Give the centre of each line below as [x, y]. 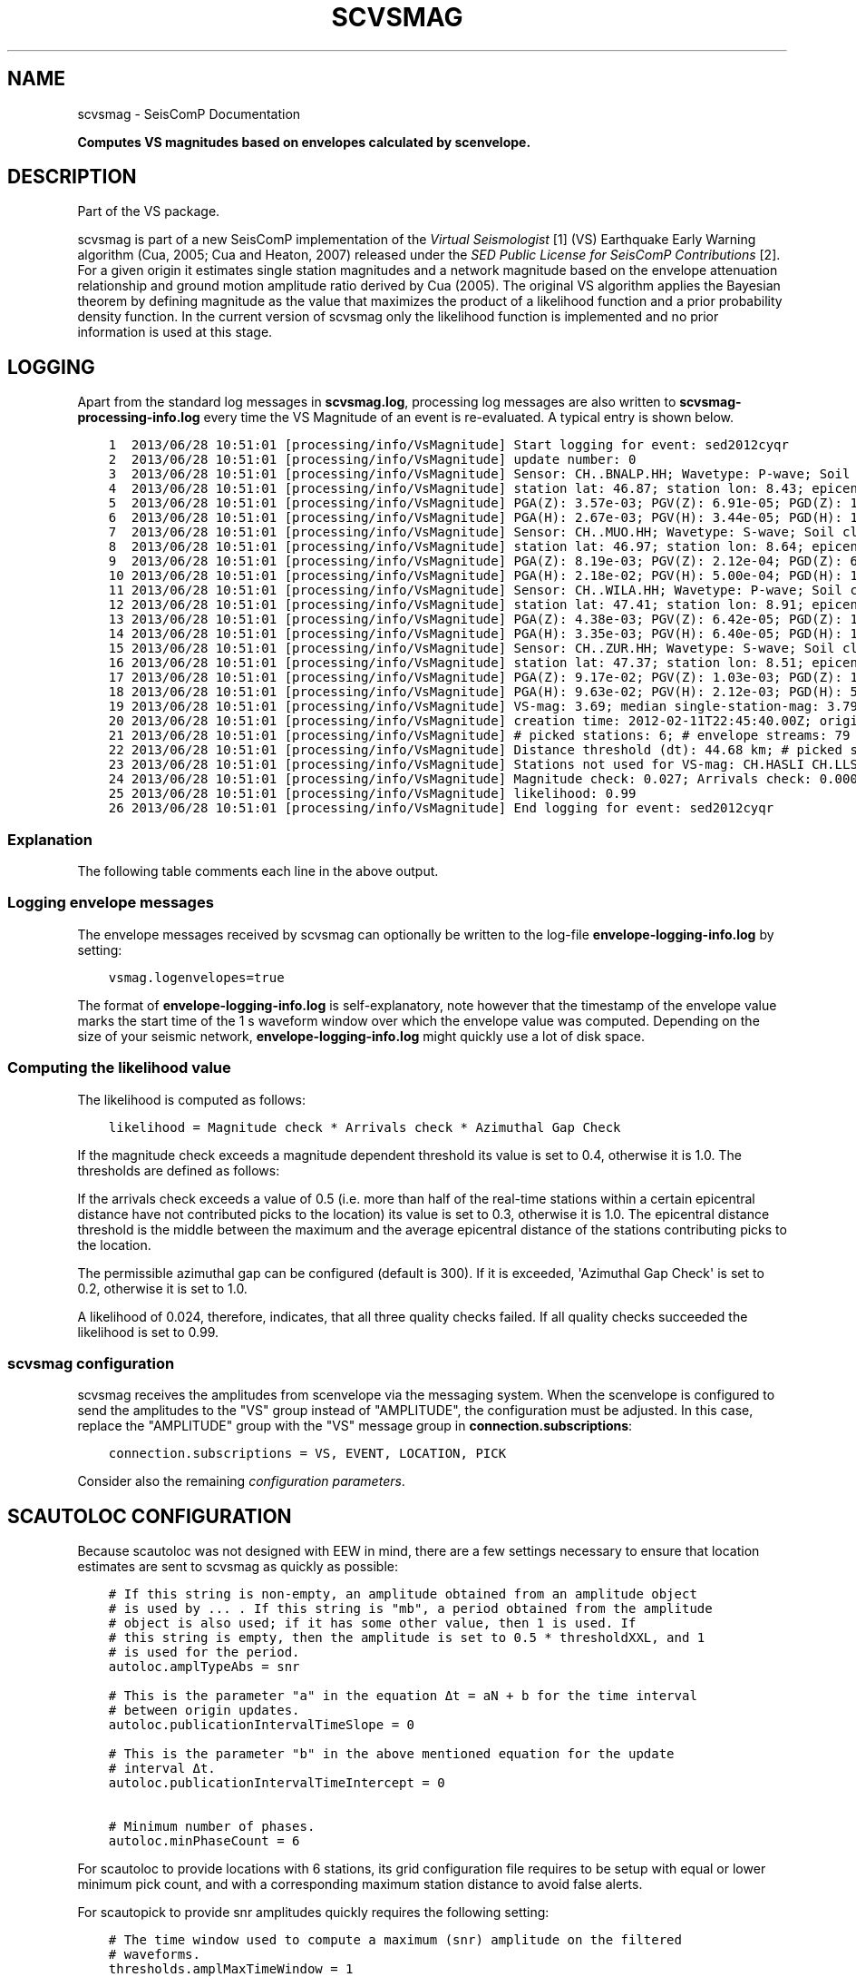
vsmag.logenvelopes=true [196, 977]
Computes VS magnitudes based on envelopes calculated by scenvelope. [304, 142]
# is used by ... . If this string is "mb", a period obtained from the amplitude [410, 1609]
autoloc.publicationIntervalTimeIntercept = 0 [277, 1783]
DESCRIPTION [72, 177]
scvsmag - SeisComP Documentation [189, 113]
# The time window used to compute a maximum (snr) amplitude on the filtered [395, 1940]
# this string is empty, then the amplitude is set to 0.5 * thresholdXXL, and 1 [407, 1638]
